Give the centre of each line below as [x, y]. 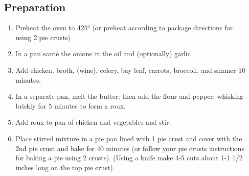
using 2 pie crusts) [43, 37]
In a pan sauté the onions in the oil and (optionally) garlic [103, 54]
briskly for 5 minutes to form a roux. [70, 105]
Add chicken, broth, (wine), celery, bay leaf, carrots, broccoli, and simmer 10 [130, 70]
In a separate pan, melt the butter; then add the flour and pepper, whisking [129, 96]
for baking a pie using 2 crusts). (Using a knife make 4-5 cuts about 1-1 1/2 [129, 158]
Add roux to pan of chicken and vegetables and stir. [93, 122]
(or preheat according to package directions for [162, 28]
